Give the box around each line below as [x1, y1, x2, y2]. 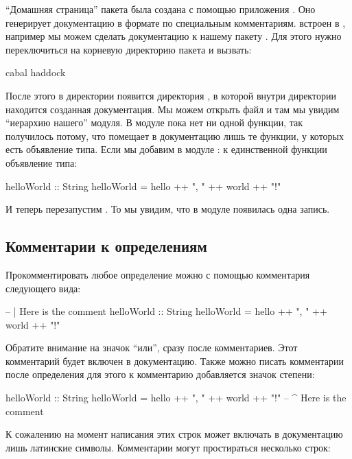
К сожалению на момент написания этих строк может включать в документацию [5, 427, 343, 441]
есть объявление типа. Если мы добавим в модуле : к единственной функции [5, 142, 327, 156]
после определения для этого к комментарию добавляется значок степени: [5, 367, 315, 381]
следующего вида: [5, 281, 81, 295]
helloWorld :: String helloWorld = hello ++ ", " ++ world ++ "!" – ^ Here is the [5, 390, 347, 405]
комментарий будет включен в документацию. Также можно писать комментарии [5, 353, 344, 368]
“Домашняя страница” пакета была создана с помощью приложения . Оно [5, 2, 316, 16]
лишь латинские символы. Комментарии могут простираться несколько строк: [5, 440, 331, 454]
